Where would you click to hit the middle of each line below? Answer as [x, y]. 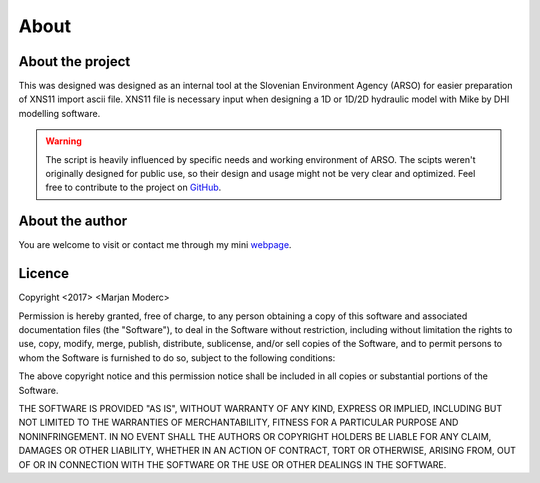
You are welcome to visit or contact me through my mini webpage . [155, 245]
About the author [73, 221]
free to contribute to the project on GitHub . [133, 187]
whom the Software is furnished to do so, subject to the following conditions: [177, 357]
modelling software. [59, 113]
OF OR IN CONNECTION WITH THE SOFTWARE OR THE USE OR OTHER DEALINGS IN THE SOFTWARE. [232, 464]
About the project [74, 61]
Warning [63, 141]
